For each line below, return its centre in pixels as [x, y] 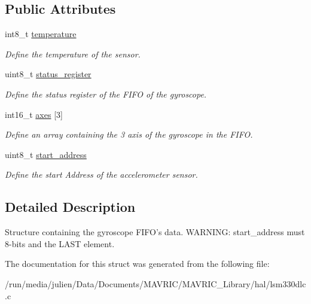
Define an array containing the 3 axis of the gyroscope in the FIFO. [129, 134]
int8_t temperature [41, 34]
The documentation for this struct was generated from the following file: [137, 264]
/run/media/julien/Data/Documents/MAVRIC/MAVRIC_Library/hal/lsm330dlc [155, 283]
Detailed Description [70, 207]
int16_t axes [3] [34, 114]
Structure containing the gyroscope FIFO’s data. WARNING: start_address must [155, 232]
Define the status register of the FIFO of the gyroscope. [106, 94]
